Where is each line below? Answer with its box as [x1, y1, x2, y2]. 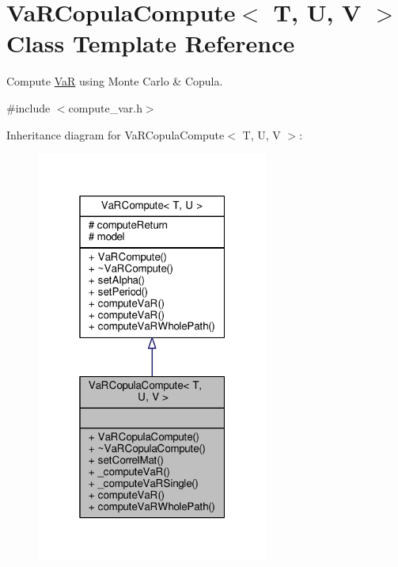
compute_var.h [68, 99, 142, 116]
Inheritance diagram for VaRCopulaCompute [6, 126, 225, 143]
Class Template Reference [6, 27, 295, 59]
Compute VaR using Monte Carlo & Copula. [6, 73, 223, 89]
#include [6, 99, 51, 116]
